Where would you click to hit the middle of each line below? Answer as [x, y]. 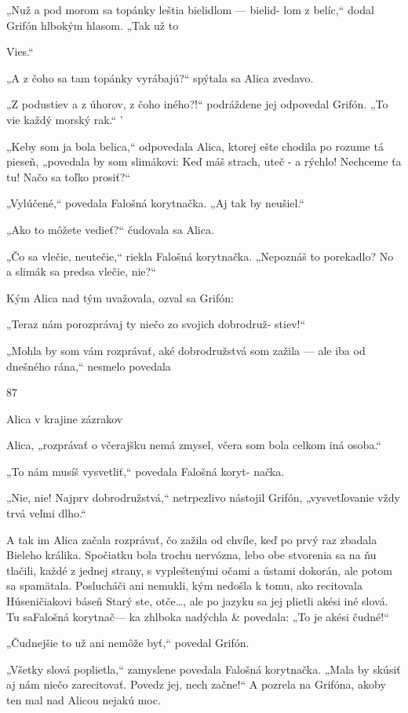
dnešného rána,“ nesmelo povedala [89, 366]
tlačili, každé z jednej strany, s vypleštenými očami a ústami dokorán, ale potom [199, 570]
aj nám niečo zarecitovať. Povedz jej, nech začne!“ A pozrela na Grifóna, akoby [196, 684]
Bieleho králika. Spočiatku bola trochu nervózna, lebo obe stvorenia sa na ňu [191, 555]
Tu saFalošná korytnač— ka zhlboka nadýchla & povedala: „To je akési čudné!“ [198, 616]
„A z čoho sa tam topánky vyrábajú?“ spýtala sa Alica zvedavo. [160, 77]
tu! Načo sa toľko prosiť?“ [69, 176]
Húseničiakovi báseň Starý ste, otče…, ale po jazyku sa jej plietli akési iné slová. [197, 601]
